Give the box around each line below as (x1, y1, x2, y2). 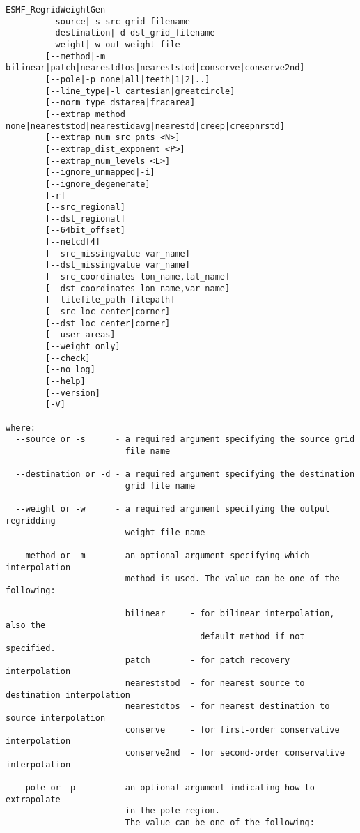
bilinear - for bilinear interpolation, (125, 609, 335, 619)
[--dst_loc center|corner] (45, 318, 171, 328)
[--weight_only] (45, 342, 120, 352)
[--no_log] (45, 365, 95, 375)
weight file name (125, 527, 205, 537)
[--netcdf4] (45, 237, 101, 247)
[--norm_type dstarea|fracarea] (45, 98, 196, 108)
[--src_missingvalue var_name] (45, 248, 190, 259)
